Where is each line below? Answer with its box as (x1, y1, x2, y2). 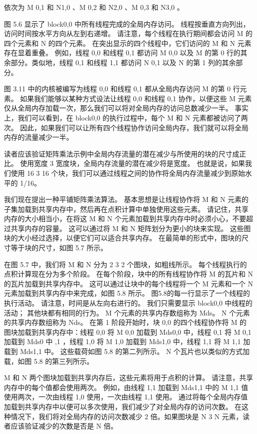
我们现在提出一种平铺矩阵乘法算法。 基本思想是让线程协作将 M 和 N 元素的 (4, 194, 249, 204)
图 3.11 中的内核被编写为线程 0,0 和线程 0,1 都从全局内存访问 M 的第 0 (4, 83, 231, 94)
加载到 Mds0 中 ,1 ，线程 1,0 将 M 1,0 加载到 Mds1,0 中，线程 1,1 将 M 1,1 (4, 336, 241, 347)
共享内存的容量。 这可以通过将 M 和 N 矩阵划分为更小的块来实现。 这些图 (10, 223, 251, 233)
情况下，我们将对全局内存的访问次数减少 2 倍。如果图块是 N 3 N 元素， (10, 411, 243, 421)
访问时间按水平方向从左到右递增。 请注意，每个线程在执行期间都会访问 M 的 (4, 28, 253, 39)
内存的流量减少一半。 (4, 132, 73, 142)
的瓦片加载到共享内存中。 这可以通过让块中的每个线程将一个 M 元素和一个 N (4, 278, 253, 288)
